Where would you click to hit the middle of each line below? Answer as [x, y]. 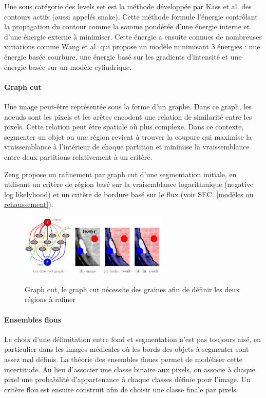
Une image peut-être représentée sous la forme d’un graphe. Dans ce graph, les [128, 106]
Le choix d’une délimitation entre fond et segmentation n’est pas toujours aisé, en [132, 339]
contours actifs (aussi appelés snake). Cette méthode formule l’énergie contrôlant [131, 16]
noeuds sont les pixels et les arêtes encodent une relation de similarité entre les [128, 116]
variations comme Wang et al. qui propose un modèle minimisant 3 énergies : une [132, 46]
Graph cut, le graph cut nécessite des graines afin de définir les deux [132, 289]
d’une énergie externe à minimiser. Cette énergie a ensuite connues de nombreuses [133, 36]
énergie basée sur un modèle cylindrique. [68, 67]
